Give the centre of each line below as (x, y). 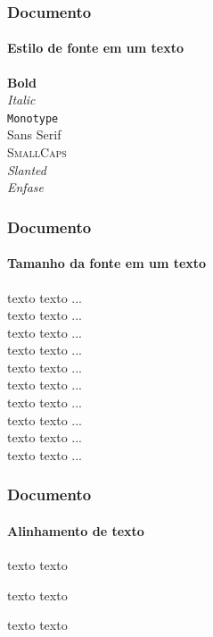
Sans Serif (34, 134)
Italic (21, 100)
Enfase (25, 187)
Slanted (27, 169)
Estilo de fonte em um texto (96, 48)
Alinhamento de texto (76, 530)
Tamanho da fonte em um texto (107, 263)
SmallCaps (37, 152)
